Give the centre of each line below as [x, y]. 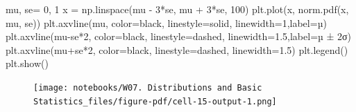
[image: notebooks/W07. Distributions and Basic [148, 87]
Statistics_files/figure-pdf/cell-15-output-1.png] [155, 101]
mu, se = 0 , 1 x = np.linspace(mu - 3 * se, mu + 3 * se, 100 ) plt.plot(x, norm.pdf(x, [177, 9]
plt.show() [27, 63]
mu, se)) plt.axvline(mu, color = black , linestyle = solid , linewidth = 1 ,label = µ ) [166, 22]
